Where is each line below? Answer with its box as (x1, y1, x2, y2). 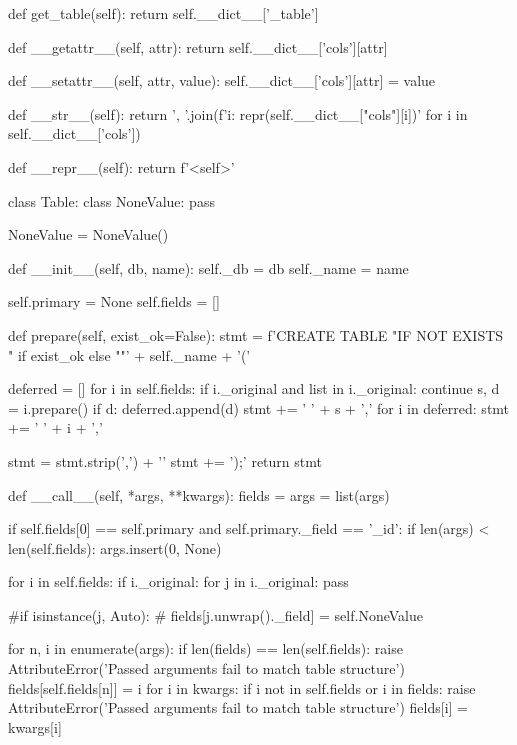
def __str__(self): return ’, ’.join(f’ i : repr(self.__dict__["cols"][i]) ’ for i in (8, 103, 468, 124)
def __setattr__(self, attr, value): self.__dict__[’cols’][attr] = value (8, 70, 436, 91)
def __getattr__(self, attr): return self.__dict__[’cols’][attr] (8, 36, 388, 57)
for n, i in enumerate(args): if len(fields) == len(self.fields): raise (8, 638, 403, 659)
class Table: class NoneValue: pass (8, 190, 215, 211)
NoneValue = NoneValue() (8, 224, 169, 245)
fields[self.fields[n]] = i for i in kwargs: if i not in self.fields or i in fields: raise (8, 677, 476, 698)
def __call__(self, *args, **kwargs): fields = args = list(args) (8, 484, 390, 505)
